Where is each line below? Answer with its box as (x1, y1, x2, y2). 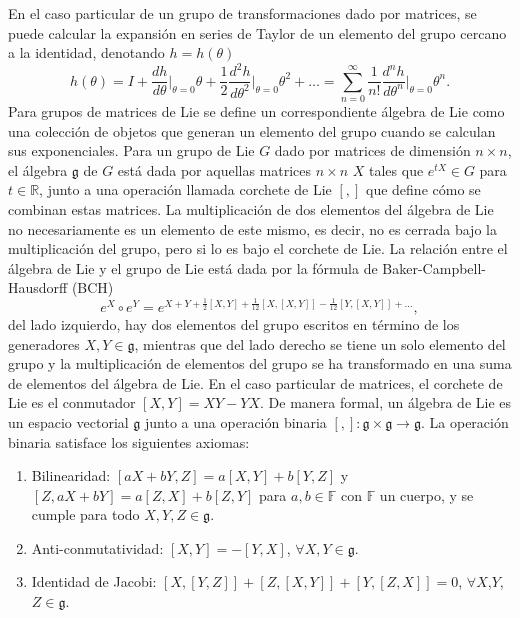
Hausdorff (8, 277, 68, 298)
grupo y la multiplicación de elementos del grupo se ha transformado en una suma (8, 353, 512, 374)
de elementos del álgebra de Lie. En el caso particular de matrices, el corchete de (8, 372, 503, 393)
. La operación (421, 411, 509, 432)
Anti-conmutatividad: (31, 537, 164, 558)
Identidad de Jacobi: (31, 571, 157, 592)
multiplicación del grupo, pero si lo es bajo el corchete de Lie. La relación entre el (8, 238, 508, 259)
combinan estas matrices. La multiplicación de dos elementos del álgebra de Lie (8, 199, 494, 220)
